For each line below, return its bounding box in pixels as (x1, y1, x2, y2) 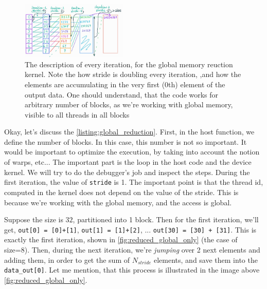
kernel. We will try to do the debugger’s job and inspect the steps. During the (4, 166, 250, 177)
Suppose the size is (4, 214, 63, 225)
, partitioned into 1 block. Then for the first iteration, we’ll (73, 214, 259, 225)
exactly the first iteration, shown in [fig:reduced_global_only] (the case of (4, 234, 238, 245)
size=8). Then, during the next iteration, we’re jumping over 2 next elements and (4, 244, 260, 255)
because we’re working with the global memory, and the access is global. (4, 197, 232, 207)
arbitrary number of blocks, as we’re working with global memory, (25, 99, 233, 110)
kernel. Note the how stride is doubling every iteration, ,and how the (25, 69, 241, 80)
